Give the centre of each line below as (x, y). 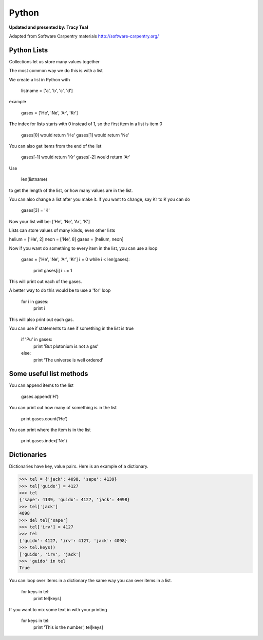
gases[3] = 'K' (36, 210)
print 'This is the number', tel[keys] (68, 627)
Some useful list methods (48, 374)
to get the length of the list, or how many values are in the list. (71, 190)
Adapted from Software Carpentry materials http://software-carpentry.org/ (84, 36)
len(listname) (34, 179)
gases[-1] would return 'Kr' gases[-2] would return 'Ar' (76, 157)
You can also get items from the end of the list (55, 146)
